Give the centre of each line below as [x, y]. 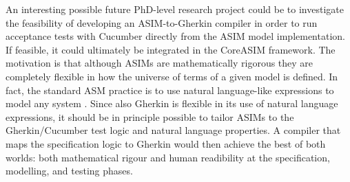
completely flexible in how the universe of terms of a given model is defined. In [172, 76]
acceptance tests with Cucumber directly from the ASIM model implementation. [175, 36]
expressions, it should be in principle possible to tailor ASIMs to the [150, 116]
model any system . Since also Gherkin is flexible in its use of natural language [172, 103]
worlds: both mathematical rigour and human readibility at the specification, [168, 157]
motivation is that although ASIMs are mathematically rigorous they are [159, 63]
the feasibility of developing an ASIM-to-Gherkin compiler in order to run [162, 22]
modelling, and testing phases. [69, 171]
